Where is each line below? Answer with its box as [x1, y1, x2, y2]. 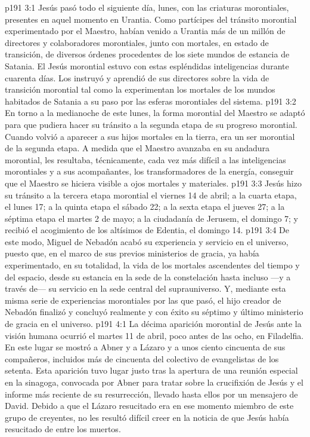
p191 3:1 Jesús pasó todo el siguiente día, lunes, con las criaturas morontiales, [5, 1, 289, 13]
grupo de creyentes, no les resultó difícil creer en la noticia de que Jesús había [5, 411, 289, 423]
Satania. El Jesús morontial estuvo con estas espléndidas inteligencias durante [5, 59, 289, 72]
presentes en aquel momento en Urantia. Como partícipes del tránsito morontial [5, 13, 297, 25]
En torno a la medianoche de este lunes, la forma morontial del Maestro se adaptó [5, 106, 305, 119]
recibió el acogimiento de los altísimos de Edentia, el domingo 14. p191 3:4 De [5, 224, 290, 236]
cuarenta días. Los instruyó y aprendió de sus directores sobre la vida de [5, 71, 269, 84]
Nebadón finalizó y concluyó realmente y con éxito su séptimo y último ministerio [5, 305, 303, 318]
